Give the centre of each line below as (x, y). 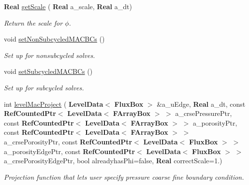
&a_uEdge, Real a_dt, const (201, 104)
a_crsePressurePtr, (204, 113)
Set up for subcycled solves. (44, 87)
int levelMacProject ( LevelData (54, 104)
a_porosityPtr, (215, 122)
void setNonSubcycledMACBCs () (54, 39)
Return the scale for (33, 22)
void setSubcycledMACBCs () (48, 71)
